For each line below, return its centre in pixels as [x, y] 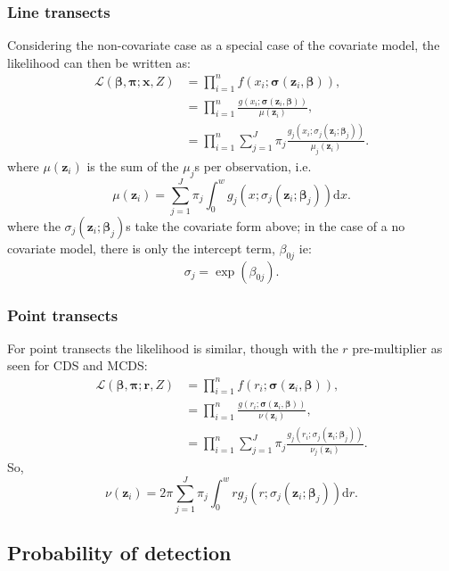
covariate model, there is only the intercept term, [141, 248]
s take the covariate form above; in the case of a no [265, 225]
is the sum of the [133, 166]
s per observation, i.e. [253, 166]
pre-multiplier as [397, 348]
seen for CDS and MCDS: [78, 365]
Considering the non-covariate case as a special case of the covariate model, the [224, 45]
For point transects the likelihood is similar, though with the [173, 348]
